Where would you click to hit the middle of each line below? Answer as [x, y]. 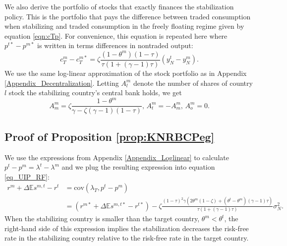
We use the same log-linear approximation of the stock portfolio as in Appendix [126, 73]
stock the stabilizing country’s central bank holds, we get [95, 92]
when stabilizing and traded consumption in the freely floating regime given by [124, 26]
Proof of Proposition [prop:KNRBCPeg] [110, 136]
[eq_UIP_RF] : [27, 176]
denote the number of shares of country [193, 83]
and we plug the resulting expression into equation [138, 167]
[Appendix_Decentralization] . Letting [62, 83]
